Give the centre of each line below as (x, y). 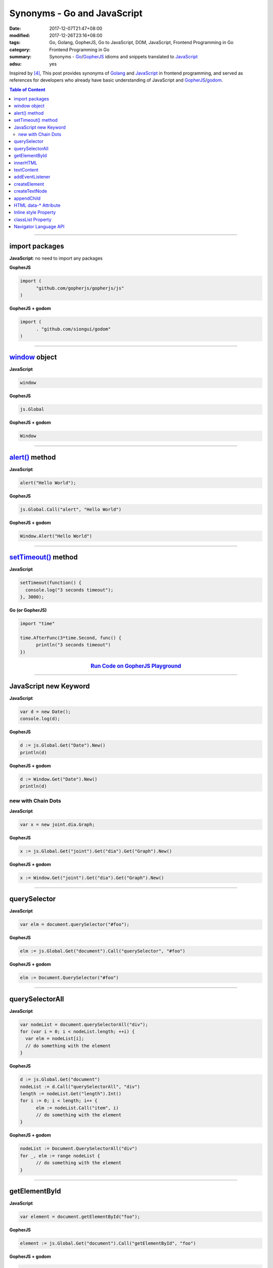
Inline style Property (35, 213)
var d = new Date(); (45, 712)
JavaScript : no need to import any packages (56, 258)
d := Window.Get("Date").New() (59, 779)
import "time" (37, 623)
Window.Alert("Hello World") (56, 536)
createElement (29, 184)
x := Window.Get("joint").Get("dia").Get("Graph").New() (92, 878)
